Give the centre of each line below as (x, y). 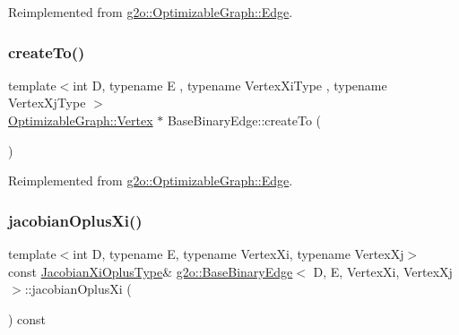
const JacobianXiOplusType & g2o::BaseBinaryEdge (151, 271)
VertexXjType (47, 103)
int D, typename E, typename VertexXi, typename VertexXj (238, 253)
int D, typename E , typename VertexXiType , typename (230, 85)
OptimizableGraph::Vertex (81, 120)
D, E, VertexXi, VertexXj (383, 271)
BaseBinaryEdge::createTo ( (244, 120)
